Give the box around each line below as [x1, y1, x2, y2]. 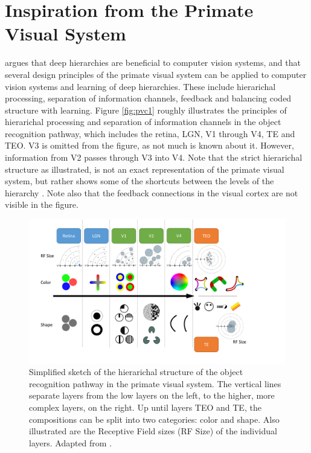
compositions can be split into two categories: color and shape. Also [29, 413, 280, 425]
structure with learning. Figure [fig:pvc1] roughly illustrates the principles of [5, 103, 287, 116]
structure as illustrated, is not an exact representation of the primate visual [5, 162, 284, 175]
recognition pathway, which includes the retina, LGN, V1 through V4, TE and [5, 127, 295, 140]
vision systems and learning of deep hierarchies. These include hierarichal [5, 80, 276, 92]
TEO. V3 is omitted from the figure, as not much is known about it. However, [5, 139, 294, 152]
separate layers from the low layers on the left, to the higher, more [29, 389, 275, 402]
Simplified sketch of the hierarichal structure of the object [29, 365, 243, 378]
